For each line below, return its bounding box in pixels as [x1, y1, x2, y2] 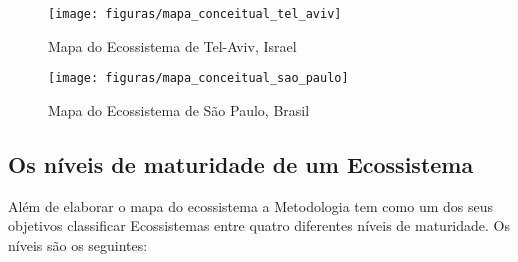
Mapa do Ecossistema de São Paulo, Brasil [48, 99, 310, 120]
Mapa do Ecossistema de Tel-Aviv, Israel [48, 35, 297, 56]
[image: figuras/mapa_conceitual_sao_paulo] [48, 71, 349, 86]
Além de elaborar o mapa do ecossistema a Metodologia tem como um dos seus [8, 195, 494, 216]
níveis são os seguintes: [8, 234, 148, 255]
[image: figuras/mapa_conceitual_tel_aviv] [48, 7, 342, 21]
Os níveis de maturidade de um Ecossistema [8, 148, 474, 179]
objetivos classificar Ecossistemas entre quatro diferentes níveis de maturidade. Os [8, 215, 511, 236]
